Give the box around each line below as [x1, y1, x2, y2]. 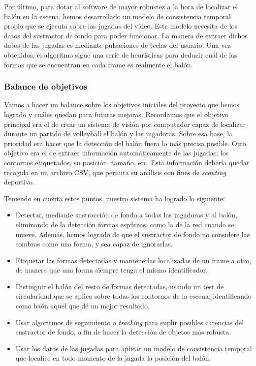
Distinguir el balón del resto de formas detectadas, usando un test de [15, 281, 224, 291]
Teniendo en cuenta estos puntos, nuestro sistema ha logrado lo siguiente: [4, 193, 225, 203]
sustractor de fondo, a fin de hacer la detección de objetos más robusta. [15, 327, 231, 337]
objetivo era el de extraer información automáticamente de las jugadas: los [4, 148, 229, 158]
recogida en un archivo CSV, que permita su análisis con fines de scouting [4, 167, 226, 177]
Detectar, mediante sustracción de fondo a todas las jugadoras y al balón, [15, 210, 238, 220]
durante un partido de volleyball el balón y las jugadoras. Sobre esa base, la [4, 128, 233, 139]
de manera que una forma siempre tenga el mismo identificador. [15, 265, 208, 275]
